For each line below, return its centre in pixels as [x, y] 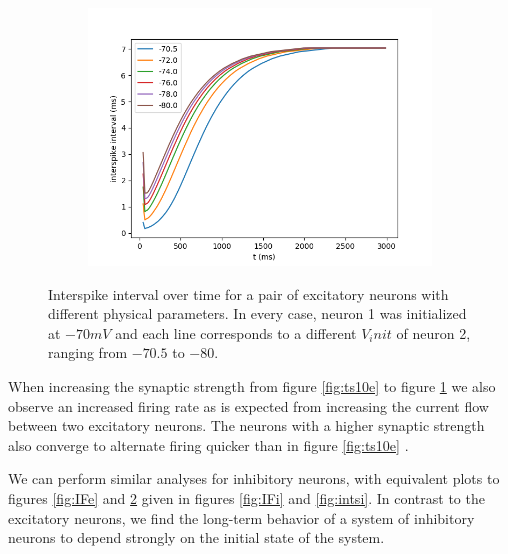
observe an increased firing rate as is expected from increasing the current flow [248, 405]
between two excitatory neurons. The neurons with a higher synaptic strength [246, 425]
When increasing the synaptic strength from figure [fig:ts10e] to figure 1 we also [252, 385]
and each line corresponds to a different [236, 332]
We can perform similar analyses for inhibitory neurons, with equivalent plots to [254, 478]
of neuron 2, [433, 332]
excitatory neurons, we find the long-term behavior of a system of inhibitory [241, 517]
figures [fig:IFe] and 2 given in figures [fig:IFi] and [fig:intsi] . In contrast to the [246, 497]
